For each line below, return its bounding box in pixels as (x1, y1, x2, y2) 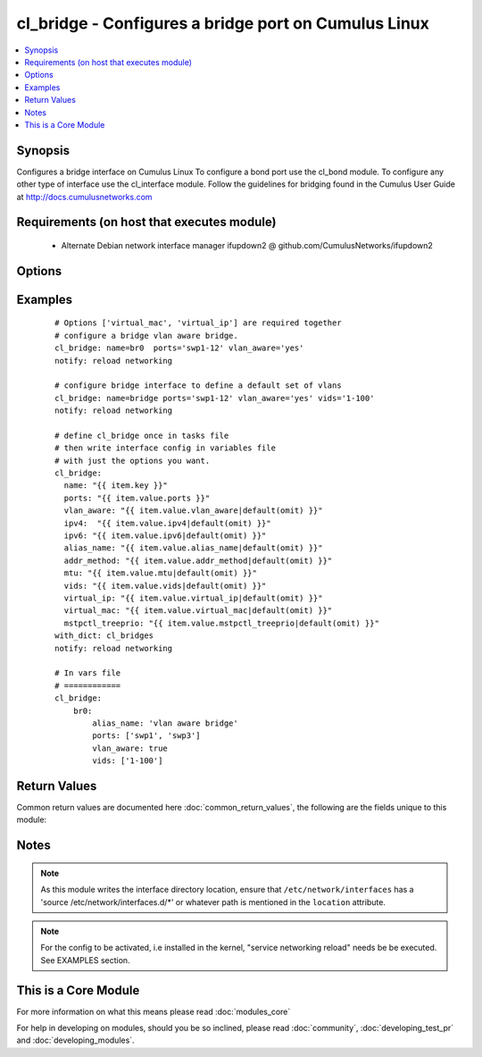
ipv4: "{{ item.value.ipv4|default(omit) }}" (63, 518, 271, 528)
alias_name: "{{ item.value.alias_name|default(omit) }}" (63, 543, 323, 553)
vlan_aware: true (92, 742, 169, 753)
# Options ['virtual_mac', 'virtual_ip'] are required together (54, 318, 343, 328)
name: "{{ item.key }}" (63, 481, 169, 491)
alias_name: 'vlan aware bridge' (92, 717, 238, 728)
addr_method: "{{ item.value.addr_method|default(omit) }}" (63, 555, 333, 566)
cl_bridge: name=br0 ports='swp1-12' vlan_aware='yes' (54, 343, 304, 353)
